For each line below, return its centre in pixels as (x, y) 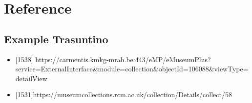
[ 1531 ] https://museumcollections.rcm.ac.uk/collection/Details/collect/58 (124, 94)
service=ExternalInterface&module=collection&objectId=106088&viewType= (132, 69)
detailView (31, 78)
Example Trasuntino (56, 39)
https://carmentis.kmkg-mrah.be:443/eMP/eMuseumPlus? (123, 59)
